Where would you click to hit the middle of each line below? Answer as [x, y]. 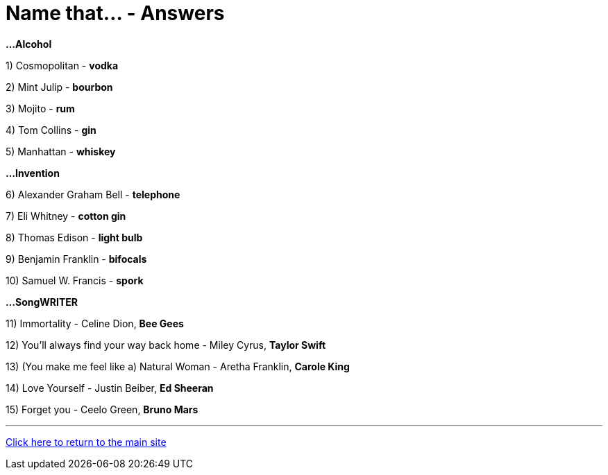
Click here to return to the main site [86, 442]
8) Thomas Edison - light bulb [74, 237]
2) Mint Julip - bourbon [59, 87]
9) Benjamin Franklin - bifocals [76, 259]
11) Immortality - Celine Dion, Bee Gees [95, 323]
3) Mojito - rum [40, 108]
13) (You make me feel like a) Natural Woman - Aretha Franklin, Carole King [178, 366]
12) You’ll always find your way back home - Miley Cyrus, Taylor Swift [166, 345]
